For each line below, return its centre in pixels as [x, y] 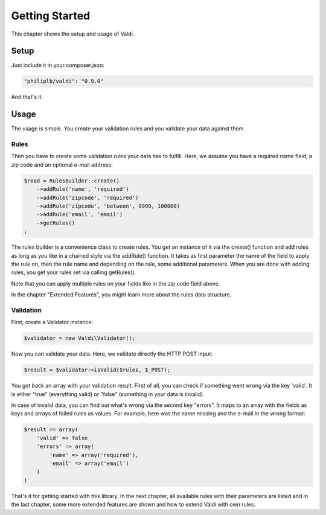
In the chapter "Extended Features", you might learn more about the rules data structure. [121, 295]
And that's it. [27, 97]
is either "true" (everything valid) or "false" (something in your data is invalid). [108, 394]
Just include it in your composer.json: [58, 65]
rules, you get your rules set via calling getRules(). [73, 272]
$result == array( [51, 430]
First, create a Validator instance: [52, 322]
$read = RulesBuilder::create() [72, 181]
